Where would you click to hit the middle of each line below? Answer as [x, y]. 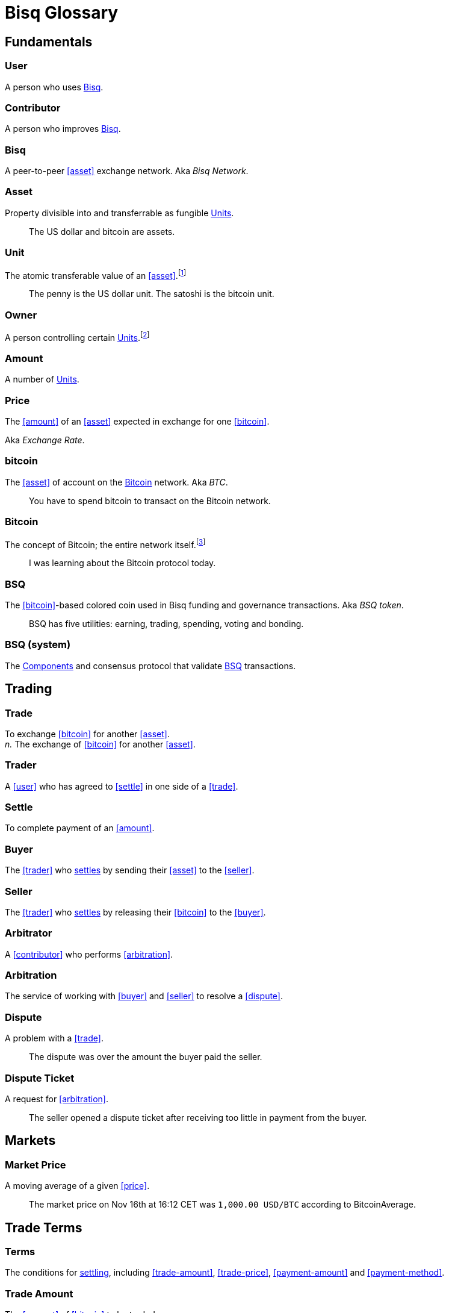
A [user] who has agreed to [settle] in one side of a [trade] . [122, 786]
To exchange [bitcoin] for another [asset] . [87, 734]
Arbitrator [29, 933]
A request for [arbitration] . [57, 1099]
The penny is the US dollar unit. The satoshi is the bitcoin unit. [152, 294]
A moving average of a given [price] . [77, 1186]
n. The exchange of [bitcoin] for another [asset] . [100, 744]
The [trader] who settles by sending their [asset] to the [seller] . [130, 870]
